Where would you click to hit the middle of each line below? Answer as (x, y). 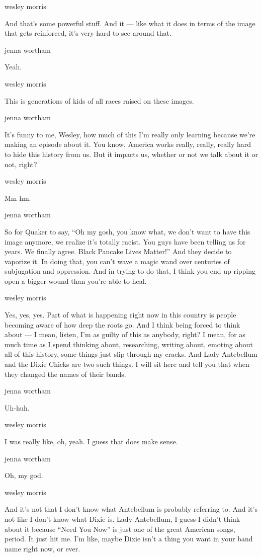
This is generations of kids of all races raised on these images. (99, 100)
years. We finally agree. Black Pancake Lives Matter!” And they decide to (118, 251)
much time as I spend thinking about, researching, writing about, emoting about (129, 344)
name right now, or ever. (42, 548)
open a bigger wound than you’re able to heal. (76, 281)
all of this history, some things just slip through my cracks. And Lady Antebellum (131, 354)
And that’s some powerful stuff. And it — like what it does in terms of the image (130, 23)
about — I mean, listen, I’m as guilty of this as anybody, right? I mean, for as (125, 334)
